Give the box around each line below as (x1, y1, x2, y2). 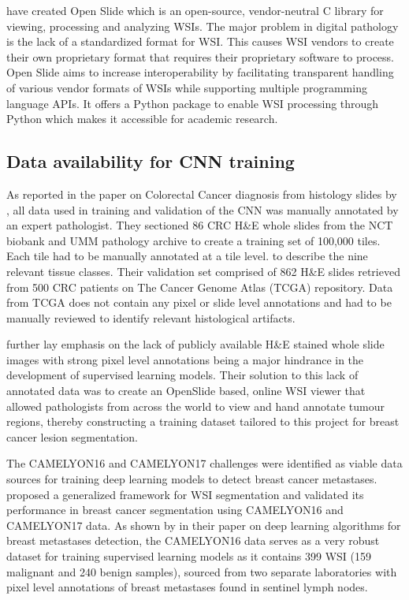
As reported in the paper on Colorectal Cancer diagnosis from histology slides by (6, 185, 397, 202)
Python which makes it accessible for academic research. (6, 110, 278, 127)
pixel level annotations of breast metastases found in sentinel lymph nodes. (6, 579, 368, 595)
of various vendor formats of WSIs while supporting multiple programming (6, 79, 367, 95)
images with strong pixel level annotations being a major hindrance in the (6, 351, 364, 367)
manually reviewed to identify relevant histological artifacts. (6, 309, 296, 326)
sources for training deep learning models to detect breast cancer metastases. (6, 471, 377, 487)
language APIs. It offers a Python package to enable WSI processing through (6, 95, 379, 111)
